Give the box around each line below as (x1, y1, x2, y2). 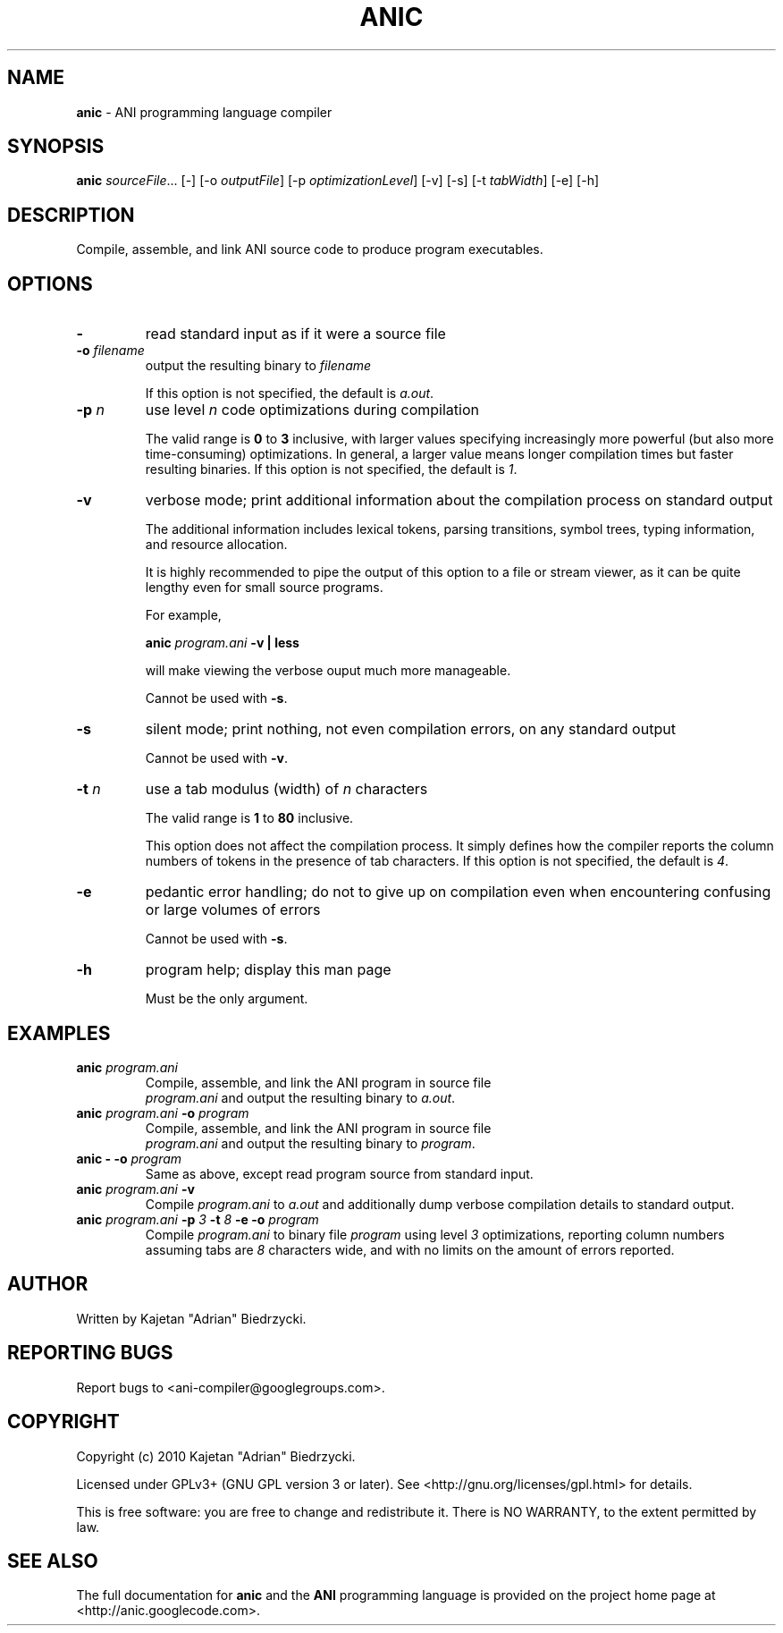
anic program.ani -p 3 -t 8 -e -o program (76, 1211, 319, 1227)
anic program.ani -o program (76, 1104, 249, 1121)
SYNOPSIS (7, 135, 105, 158)
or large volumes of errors (145, 901, 321, 919)
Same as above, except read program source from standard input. (145, 1165, 534, 1181)
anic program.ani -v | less (145, 635, 299, 651)
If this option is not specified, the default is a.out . (145, 385, 434, 402)
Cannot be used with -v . (145, 750, 288, 766)
